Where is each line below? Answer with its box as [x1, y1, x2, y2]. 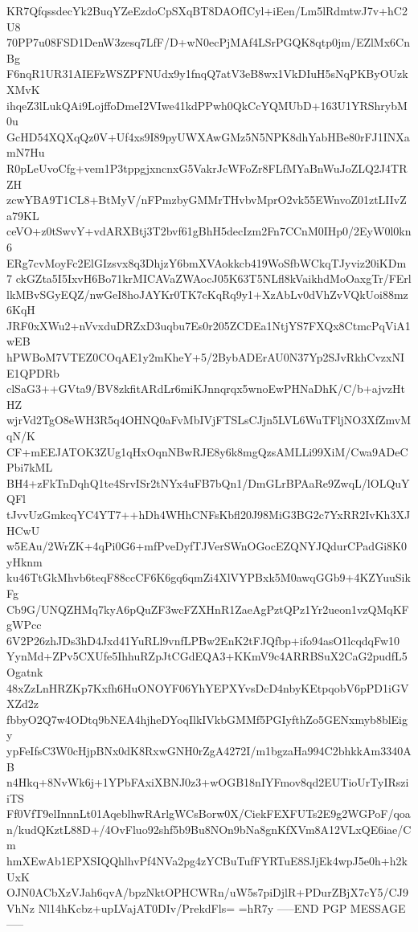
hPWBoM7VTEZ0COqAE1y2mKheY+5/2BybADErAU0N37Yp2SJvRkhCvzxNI [6, 349, 404, 366]
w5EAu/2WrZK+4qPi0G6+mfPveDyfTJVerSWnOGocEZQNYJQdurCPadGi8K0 [6, 538, 407, 554]
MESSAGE [350, 899, 406, 916]
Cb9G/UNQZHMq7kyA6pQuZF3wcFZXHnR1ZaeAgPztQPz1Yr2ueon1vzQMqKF [6, 600, 409, 617]
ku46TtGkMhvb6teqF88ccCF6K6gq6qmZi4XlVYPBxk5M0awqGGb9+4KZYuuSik [6, 569, 411, 586]
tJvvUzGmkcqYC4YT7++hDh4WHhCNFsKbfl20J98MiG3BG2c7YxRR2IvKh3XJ [6, 506, 411, 522]
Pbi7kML [6, 459, 53, 476]
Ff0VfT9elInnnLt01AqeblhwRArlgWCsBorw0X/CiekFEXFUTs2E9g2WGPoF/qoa [6, 805, 411, 822]
